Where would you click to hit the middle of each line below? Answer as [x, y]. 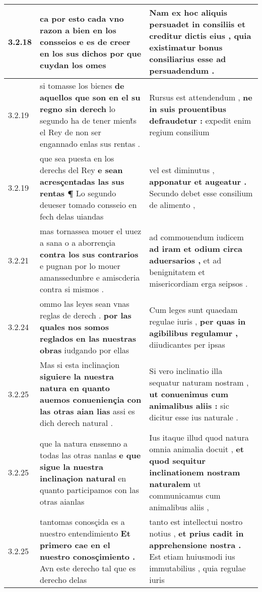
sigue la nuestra [72, 466]
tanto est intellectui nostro [196, 522]
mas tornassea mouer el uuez [91, 231]
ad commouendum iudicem [196, 237]
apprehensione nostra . [195, 545]
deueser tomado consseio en [88, 205]
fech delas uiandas [72, 216]
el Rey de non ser [71, 132]
